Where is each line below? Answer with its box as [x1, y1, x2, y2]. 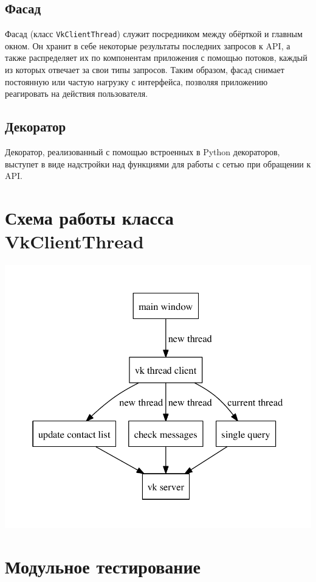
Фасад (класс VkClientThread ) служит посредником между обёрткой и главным [5, 27, 303, 40]
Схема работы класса [5, 205, 174, 230]
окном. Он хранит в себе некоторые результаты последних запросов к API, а [5, 39, 290, 52]
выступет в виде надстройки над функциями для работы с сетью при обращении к [5, 157, 311, 170]
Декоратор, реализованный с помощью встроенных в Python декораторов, [5, 145, 280, 158]
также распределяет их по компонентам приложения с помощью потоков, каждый [5, 51, 307, 64]
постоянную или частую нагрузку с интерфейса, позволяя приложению [5, 75, 268, 88]
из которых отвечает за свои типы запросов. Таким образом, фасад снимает [5, 63, 284, 76]
